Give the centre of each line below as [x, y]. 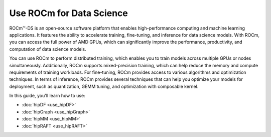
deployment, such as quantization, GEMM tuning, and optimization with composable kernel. [104, 86]
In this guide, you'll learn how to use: [47, 96]
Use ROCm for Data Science [69, 13]
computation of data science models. [48, 49]
